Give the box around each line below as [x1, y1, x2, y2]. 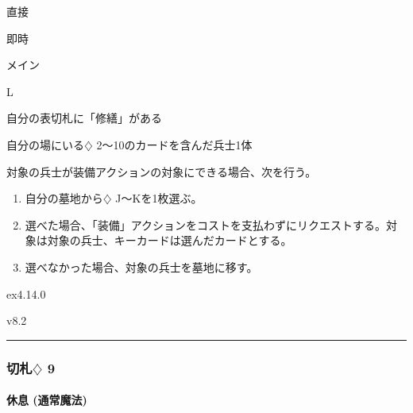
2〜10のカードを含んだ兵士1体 [96, 136, 253, 152]
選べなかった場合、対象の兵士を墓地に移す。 [25, 258, 258, 275]
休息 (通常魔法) [6, 392, 87, 408]
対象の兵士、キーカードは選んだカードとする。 [47, 232, 292, 249]
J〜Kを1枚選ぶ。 [115, 190, 203, 206]
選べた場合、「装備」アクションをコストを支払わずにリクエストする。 [25, 216, 387, 233]
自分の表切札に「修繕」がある [6, 110, 162, 126]
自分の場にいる [6, 136, 84, 152]
